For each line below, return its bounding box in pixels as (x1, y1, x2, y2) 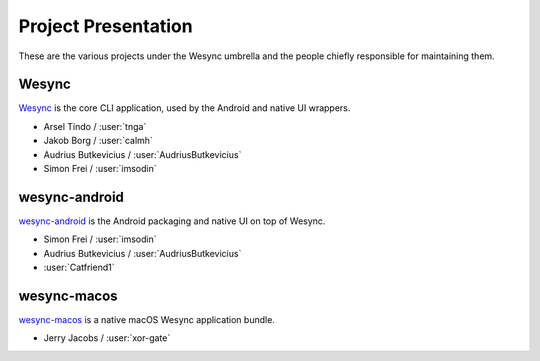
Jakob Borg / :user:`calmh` (43, 135, 154, 147)
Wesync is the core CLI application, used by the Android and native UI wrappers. (18, 102, 351, 114)
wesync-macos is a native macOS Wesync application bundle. (18, 314, 275, 325)
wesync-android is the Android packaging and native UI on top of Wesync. (18, 215, 326, 227)
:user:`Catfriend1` (43, 261, 115, 274)
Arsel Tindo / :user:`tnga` (43, 120, 147, 132)
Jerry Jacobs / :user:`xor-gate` (43, 332, 171, 344)
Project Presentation (18, 15, 194, 37)
